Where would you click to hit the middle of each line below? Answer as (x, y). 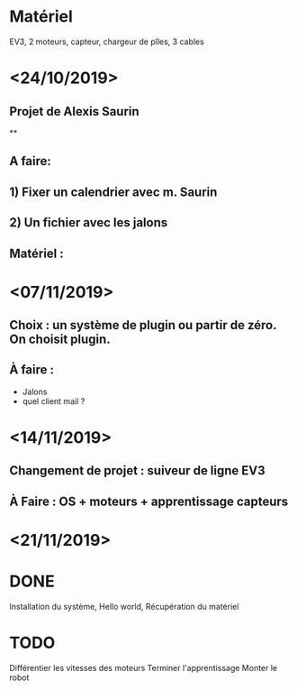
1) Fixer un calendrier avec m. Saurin (113, 192)
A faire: (31, 161)
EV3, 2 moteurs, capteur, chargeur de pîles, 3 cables (107, 41)
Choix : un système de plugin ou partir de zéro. (143, 325)
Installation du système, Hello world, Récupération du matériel (124, 606)
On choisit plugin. (60, 340)
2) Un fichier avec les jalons (89, 223)
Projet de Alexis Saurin (74, 111)
